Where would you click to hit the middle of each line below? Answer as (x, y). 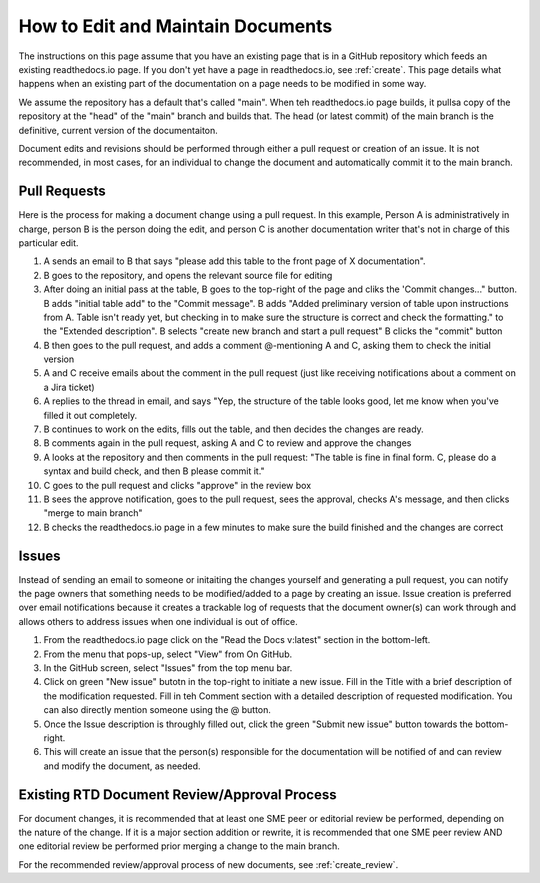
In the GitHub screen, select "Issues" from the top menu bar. (168, 668)
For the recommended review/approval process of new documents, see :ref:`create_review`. (208, 864)
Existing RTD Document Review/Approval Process (177, 794)
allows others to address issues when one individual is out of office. (158, 621)
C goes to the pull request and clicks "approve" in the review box (177, 485)
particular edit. (48, 242)
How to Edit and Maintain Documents (175, 26)
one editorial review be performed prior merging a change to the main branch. (179, 846)
